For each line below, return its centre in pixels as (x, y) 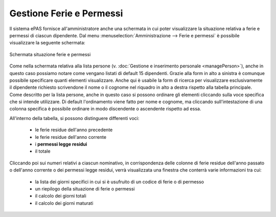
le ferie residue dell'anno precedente (74, 130)
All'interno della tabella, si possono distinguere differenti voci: (74, 118)
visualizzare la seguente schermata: (47, 43)
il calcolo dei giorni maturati (64, 203)
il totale (43, 151)
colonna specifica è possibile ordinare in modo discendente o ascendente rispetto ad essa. (105, 109)
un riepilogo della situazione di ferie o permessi (85, 188)
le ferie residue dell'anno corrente (71, 137)
